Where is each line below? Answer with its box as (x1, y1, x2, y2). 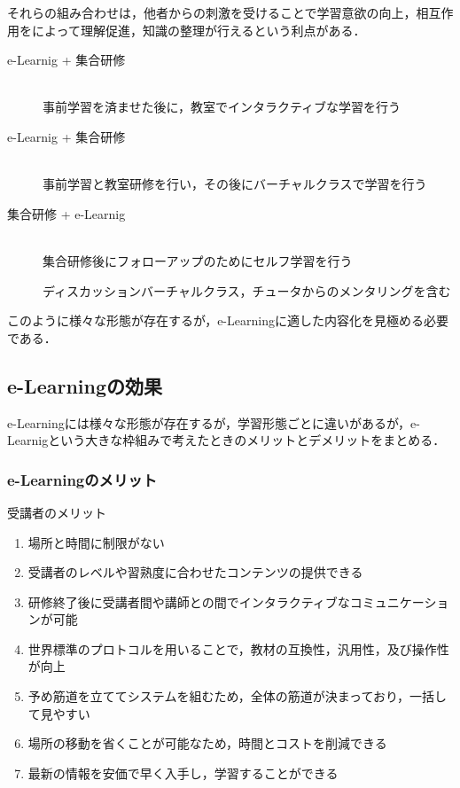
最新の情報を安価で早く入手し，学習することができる (27, 763, 339, 782)
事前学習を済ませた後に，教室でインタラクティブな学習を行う (43, 98, 402, 116)
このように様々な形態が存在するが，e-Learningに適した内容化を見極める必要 (7, 311, 448, 330)
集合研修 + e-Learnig (7, 204, 126, 222)
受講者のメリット (7, 503, 106, 521)
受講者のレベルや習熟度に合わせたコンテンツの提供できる (27, 563, 363, 581)
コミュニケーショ (349, 592, 449, 611)
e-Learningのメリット (7, 468, 158, 490)
